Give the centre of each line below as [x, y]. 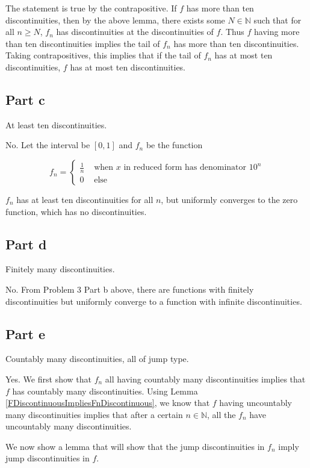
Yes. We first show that [48, 379]
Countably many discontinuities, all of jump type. [97, 359]
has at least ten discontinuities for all [85, 199]
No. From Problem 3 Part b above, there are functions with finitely [130, 289]
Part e [26, 333]
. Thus [232, 32]
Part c [25, 99]
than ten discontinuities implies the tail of [83, 43]
